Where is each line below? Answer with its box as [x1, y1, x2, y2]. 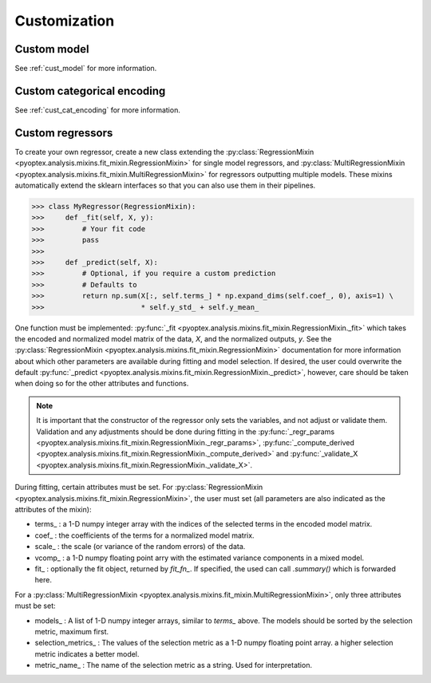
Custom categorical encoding [14, 84, 166, 97]
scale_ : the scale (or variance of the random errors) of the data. [34, 542, 246, 551]
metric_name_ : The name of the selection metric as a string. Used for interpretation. [34, 661, 313, 670]
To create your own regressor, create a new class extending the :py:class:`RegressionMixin [14, 147, 314, 156]
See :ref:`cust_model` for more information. [14, 64, 157, 73]
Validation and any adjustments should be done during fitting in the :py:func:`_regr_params [36, 427, 335, 436]
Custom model [14, 42, 89, 56]
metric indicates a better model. [34, 649, 140, 658]
